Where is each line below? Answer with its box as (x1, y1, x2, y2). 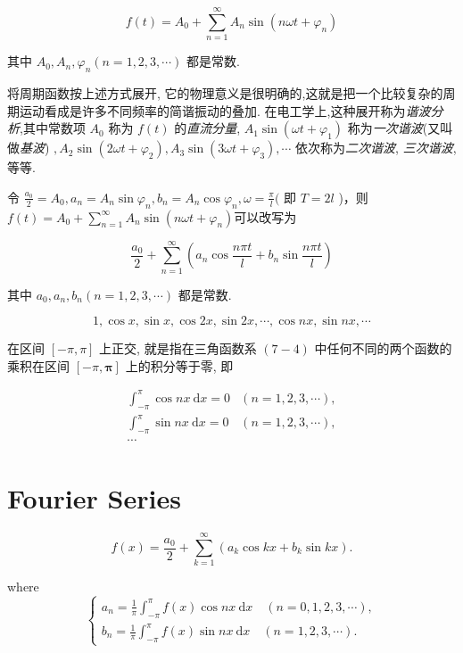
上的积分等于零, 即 (125, 356, 234, 375)
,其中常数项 (20, 119, 86, 137)
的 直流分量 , (174, 119, 241, 137)
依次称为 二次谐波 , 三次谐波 (295, 138, 453, 157)
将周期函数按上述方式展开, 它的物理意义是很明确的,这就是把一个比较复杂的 (7, 83, 443, 102)
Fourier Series (7, 480, 181, 517)
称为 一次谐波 (347, 119, 423, 137)
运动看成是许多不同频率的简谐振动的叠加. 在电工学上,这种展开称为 (19, 101, 406, 120)
